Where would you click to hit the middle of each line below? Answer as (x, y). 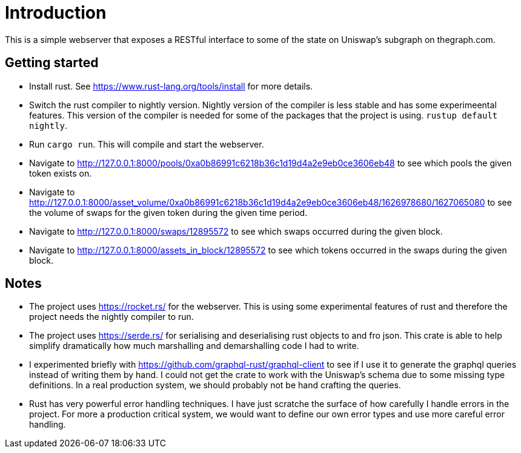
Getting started (52, 63)
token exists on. (61, 173)
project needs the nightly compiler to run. (111, 317)
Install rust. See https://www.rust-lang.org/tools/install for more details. (171, 86)
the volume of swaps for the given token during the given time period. (168, 212)
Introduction (56, 13)
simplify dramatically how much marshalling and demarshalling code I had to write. (194, 346)
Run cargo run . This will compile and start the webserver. (147, 144)
